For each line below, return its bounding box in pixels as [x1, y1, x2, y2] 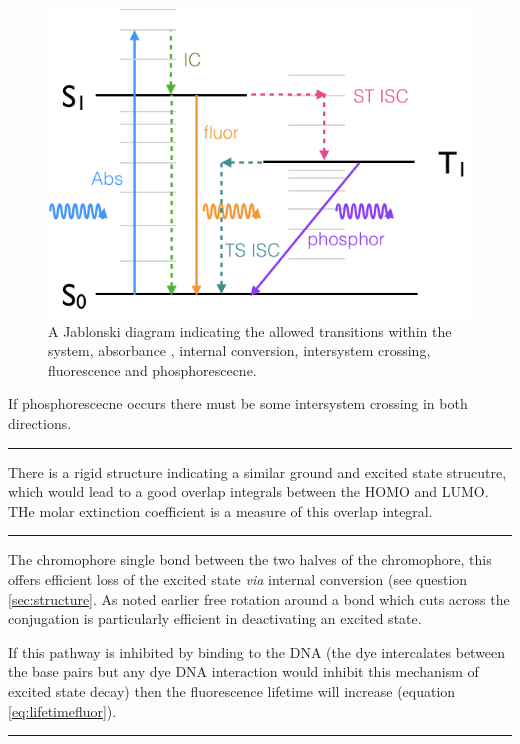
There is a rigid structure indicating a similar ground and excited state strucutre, [8, 461, 507, 482]
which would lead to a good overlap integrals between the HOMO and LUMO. [8, 481, 489, 502]
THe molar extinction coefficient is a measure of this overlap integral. [8, 500, 433, 521]
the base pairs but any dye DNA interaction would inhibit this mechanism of [8, 661, 479, 682]
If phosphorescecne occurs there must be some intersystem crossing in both [8, 393, 468, 414]
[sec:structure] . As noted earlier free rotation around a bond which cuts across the [8, 588, 510, 609]
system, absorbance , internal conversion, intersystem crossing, [48, 340, 431, 361]
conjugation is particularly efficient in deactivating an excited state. [8, 608, 422, 629]
